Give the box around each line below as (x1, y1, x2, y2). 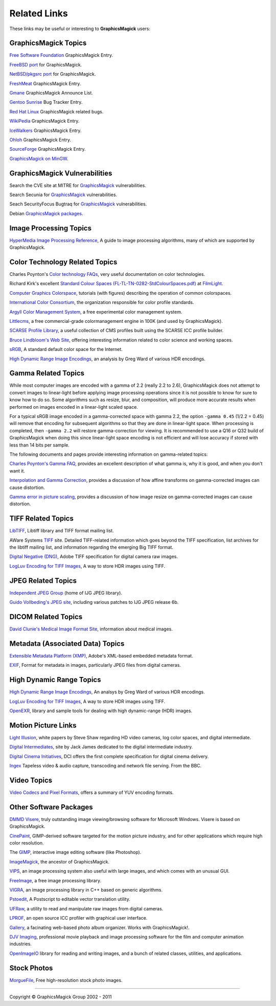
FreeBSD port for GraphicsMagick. (9, 61, 82, 67)
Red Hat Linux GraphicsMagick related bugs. (9, 108, 104, 114)
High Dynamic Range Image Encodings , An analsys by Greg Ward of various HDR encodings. (9, 689, 205, 695)
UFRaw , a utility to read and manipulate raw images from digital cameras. (9, 905, 164, 911)
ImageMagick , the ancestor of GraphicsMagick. (9, 858, 110, 864)
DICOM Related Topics (9, 612, 83, 621)
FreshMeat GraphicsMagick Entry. (9, 80, 81, 86)
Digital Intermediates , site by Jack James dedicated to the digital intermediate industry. (9, 744, 193, 750)
